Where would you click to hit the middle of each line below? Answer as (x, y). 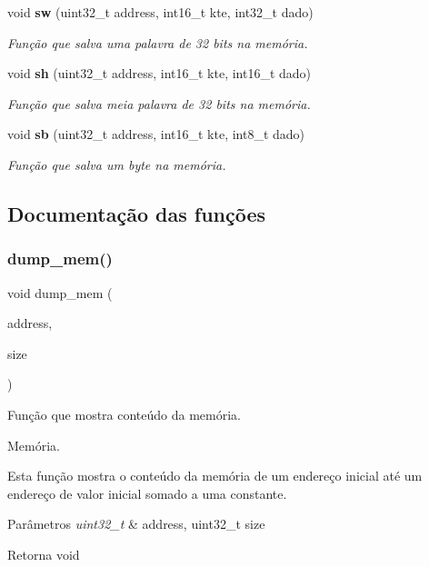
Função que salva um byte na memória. (117, 164)
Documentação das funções (137, 213)
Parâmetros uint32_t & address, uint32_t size (136, 524)
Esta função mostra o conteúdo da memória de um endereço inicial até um (215, 476)
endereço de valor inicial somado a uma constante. (147, 493)
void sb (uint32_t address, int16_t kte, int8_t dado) (156, 134)
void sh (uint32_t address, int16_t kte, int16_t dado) (160, 73)
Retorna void (44, 554)
